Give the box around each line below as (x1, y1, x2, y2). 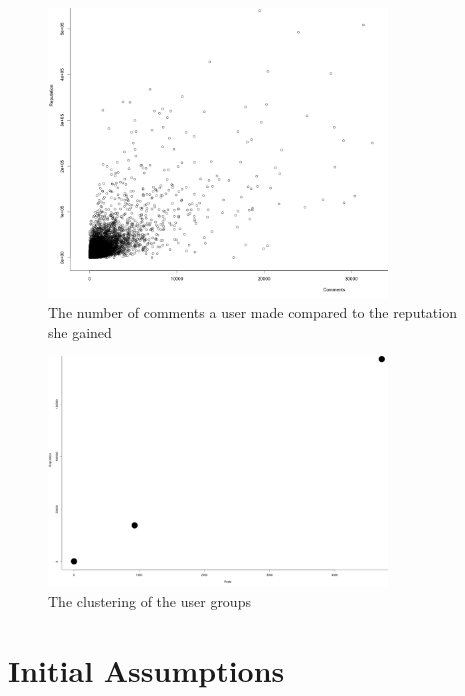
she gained (48, 321, 112, 342)
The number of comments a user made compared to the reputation (48, 301, 457, 322)
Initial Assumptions (8, 649, 285, 690)
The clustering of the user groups (48, 590, 251, 611)
